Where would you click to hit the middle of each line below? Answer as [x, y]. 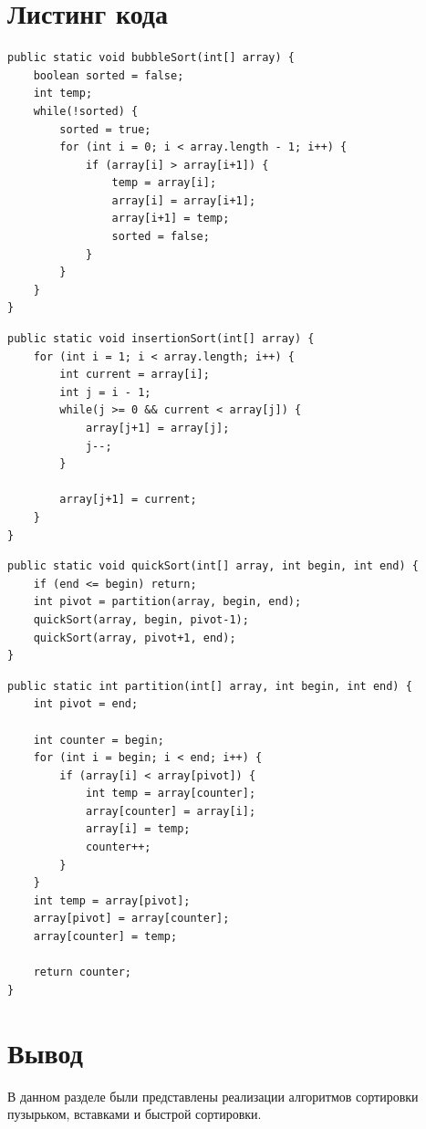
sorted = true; [105, 129]
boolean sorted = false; [109, 75]
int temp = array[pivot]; [112, 900]
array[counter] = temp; [105, 937]
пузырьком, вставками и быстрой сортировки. [135, 1114]
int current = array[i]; [135, 375]
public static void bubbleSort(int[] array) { [151, 58]
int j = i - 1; [105, 392]
